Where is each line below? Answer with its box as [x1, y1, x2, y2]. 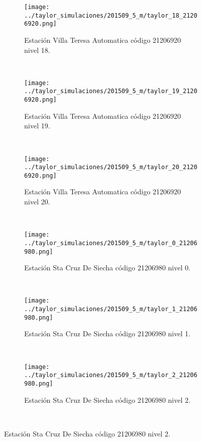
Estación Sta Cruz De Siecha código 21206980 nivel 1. [24, 328, 190, 339]
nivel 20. [24, 196, 50, 207]
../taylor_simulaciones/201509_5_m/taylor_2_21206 [24, 372, 197, 379]
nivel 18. [24, 44, 50, 55]
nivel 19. [24, 120, 50, 131]
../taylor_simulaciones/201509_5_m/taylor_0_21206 [24, 239, 197, 247]
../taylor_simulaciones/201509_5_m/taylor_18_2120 [24, 12, 197, 19]
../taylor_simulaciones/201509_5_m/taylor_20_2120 [24, 164, 197, 171]
